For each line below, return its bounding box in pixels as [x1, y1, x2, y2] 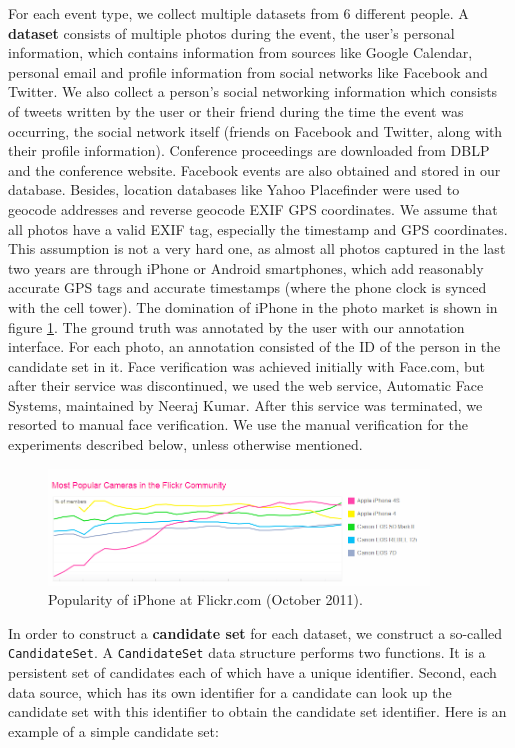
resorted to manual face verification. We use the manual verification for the [8, 414, 469, 435]
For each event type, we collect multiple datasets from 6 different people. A [8, 3, 469, 23]
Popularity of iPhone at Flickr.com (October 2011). [48, 589, 363, 610]
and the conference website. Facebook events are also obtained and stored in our [8, 159, 501, 180]
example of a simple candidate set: [8, 720, 219, 741]
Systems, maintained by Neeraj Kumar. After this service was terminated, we [8, 394, 483, 415]
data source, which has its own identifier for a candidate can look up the [8, 681, 452, 702]
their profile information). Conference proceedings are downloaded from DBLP [8, 140, 490, 161]
